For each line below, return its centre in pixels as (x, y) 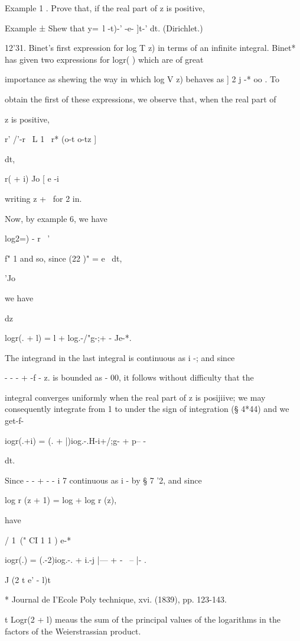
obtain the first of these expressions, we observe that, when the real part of (141, 99)
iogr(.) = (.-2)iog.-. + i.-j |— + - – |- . (76, 560)
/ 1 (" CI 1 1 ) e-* (38, 539)
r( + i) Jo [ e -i (32, 178)
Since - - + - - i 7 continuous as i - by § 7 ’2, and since (103, 480)
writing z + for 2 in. (43, 198)
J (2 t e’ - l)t (28, 579)
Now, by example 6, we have (56, 218)
